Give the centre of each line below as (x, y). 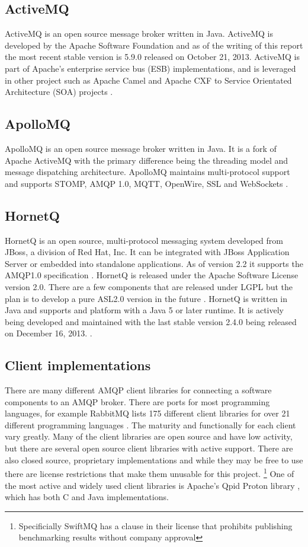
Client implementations (78, 365)
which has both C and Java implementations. (87, 497)
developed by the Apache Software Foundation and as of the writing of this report (154, 45)
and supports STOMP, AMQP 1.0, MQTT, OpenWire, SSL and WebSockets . (147, 183)
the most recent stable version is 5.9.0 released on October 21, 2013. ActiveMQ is (152, 57)
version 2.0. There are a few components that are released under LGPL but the (149, 286)
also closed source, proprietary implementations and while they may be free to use (154, 459)
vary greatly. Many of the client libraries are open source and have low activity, (149, 436)
